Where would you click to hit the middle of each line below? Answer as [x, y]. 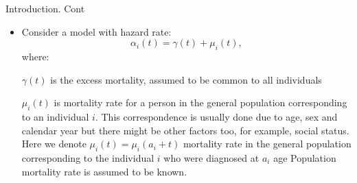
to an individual [55, 116]
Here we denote [54, 144]
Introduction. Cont [45, 8]
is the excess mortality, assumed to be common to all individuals [186, 79]
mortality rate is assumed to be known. [104, 171]
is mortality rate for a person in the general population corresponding [200, 102]
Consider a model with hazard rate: [96, 31]
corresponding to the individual [88, 157]
